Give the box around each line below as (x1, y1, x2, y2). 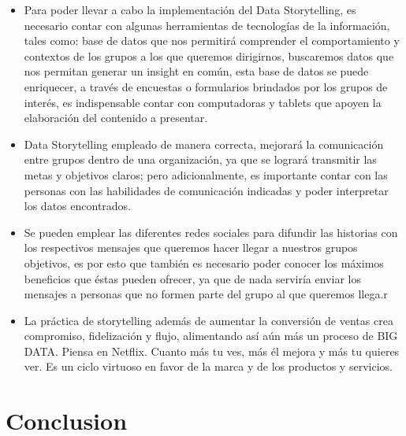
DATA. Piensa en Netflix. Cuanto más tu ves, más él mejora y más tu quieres (24, 342, 400, 359)
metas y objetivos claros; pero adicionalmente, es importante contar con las (24, 166, 388, 183)
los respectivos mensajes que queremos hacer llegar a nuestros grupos (24, 239, 358, 256)
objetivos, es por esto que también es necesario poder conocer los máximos (24, 254, 384, 271)
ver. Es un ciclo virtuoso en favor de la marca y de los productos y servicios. (24, 358, 393, 375)
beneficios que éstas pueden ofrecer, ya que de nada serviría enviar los (24, 270, 361, 286)
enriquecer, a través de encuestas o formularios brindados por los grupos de (24, 78, 388, 94)
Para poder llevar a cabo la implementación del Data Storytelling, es (24, 2, 356, 17)
